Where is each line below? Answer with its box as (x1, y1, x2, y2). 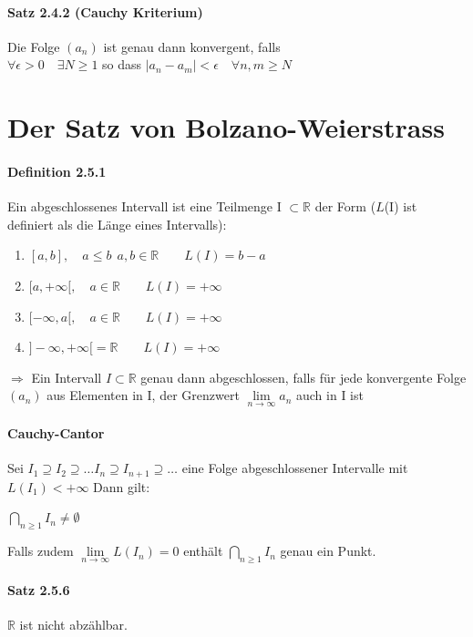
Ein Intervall (31, 367, 102, 386)
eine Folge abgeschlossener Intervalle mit (181, 458, 408, 478)
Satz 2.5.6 (7, 580, 70, 599)
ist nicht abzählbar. (19, 614, 128, 633)
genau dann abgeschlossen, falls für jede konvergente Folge (140, 367, 467, 386)
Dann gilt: (93, 477, 150, 496)
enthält (183, 541, 223, 560)
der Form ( (314, 197, 376, 216)
